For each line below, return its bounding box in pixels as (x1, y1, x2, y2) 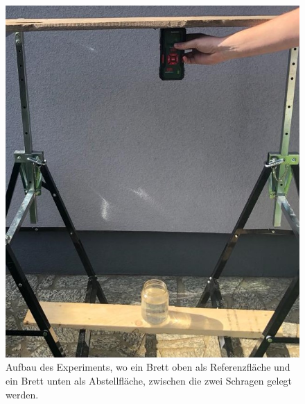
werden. (6, 387, 39, 401)
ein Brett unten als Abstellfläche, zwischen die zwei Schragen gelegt (6, 373, 293, 387)
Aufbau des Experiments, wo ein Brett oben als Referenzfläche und (6, 360, 290, 374)
